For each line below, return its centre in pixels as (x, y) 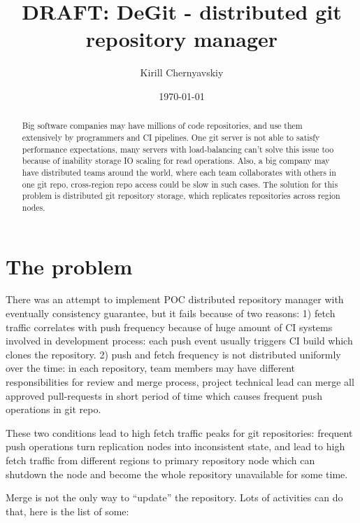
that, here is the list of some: (67, 511)
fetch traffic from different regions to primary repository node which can (160, 460)
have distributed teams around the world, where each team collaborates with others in (179, 172)
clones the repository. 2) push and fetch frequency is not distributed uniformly (173, 354)
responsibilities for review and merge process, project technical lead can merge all (180, 382)
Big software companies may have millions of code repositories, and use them (162, 126)
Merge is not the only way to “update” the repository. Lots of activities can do (174, 497)
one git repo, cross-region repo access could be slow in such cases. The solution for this (180, 184)
